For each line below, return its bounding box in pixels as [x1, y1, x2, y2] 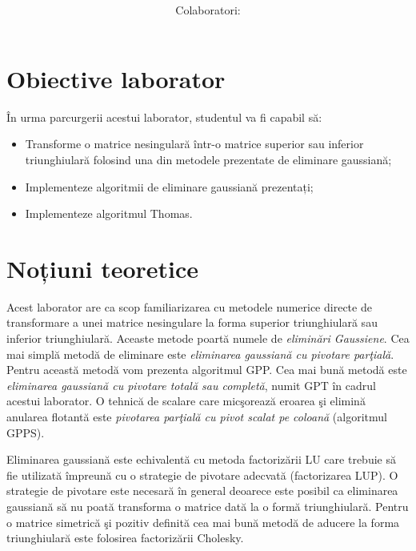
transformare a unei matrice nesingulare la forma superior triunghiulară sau [6, 314, 378, 331]
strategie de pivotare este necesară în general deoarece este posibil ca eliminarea [6, 482, 398, 499]
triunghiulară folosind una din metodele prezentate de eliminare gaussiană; [25, 151, 392, 167]
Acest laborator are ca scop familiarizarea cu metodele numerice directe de [6, 298, 372, 315]
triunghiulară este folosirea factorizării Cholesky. [6, 529, 244, 546]
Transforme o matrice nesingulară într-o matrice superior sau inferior [25, 135, 364, 152]
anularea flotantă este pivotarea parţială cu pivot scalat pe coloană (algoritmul [6, 408, 387, 424]
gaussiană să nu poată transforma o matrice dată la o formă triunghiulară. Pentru [6, 497, 409, 514]
